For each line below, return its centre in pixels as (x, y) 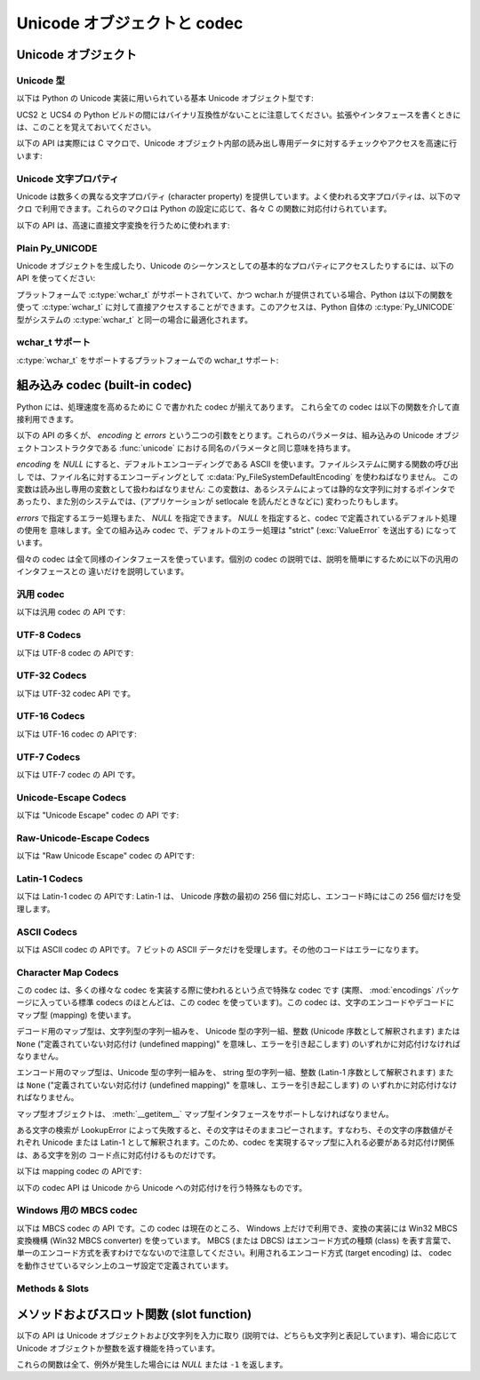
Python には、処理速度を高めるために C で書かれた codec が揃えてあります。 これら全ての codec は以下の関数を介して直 (238, 407)
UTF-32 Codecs (52, 675)
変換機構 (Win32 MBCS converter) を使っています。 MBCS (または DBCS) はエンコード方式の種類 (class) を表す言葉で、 (236, 1240)
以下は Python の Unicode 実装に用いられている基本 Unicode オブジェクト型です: (165, 99)
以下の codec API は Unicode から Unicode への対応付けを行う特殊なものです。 (162, 1187)
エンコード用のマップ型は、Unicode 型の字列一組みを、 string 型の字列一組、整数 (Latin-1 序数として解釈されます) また (235, 1073)
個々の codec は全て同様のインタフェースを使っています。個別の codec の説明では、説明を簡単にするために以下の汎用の (238, 559)
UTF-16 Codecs (51, 716)
